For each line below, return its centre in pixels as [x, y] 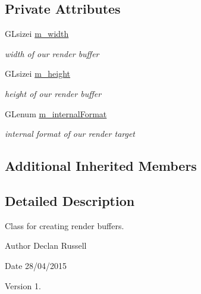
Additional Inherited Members [101, 166]
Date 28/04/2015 [36, 265]
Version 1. [23, 285]
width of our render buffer [52, 53]
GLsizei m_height [38, 73]
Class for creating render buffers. [65, 225]
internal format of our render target [70, 134]
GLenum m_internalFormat [56, 113]
